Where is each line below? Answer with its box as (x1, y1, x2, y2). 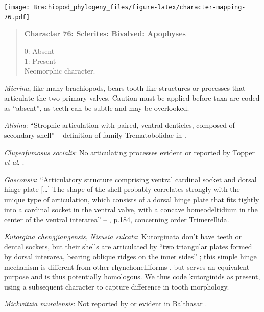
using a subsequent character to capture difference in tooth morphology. (4, 281, 229, 292)
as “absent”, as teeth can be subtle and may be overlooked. (4, 102, 189, 113)
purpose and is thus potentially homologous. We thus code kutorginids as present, (4, 271, 260, 282)
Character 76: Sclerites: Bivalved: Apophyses (24, 28, 186, 39)
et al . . (4, 157, 25, 167)
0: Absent (24, 45, 55, 56)
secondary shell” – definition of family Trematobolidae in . (4, 130, 186, 140)
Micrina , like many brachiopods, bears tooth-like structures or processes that (4, 82, 246, 93)
